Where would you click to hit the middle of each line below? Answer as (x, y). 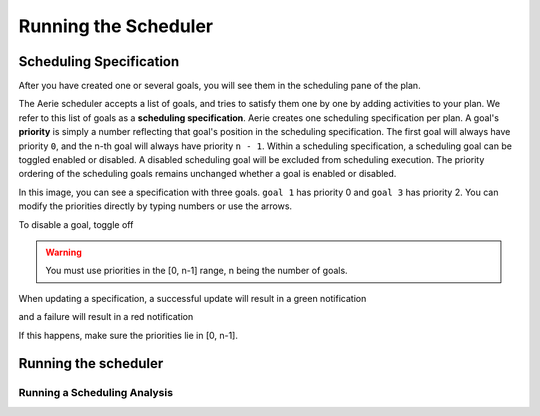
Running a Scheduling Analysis (96, 393)
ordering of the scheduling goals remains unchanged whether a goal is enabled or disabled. (207, 174)
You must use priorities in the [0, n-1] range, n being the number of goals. (197, 271)
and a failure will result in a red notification (106, 317)
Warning (63, 252)
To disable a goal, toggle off (76, 224)
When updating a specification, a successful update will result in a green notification (192, 298)
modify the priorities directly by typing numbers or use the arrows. (155, 206)
